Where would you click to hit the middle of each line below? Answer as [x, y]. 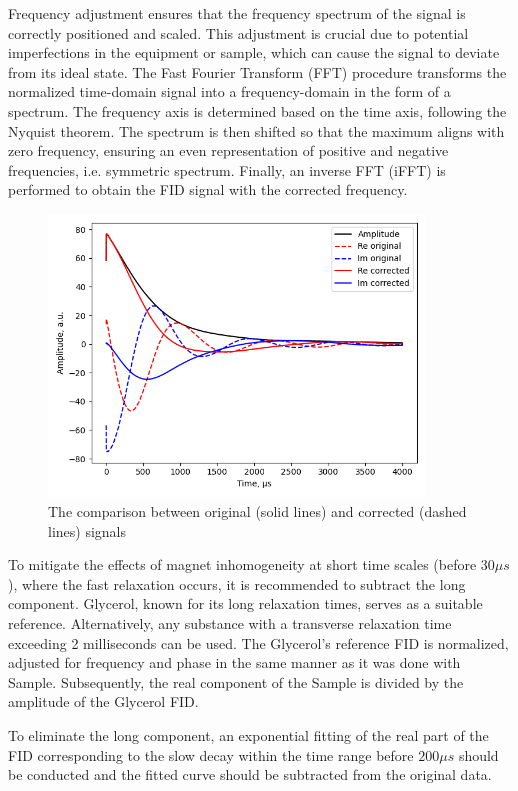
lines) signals [87, 530]
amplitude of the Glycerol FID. [103, 701]
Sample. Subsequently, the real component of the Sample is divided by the [236, 681]
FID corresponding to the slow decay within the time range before [211, 754]
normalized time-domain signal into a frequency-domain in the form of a [229, 91]
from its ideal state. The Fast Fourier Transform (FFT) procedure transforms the [257, 71]
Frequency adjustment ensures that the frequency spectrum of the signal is [237, 13]
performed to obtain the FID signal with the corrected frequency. [208, 189]
